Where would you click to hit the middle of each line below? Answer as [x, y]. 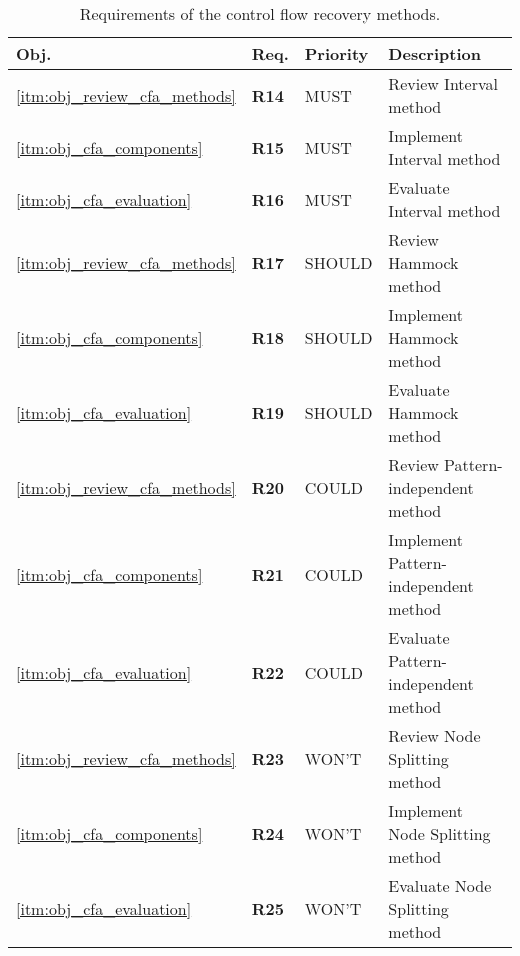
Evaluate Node [440, 885]
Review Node [434, 735]
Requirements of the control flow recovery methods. [260, 13]
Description [434, 53]
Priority [336, 53]
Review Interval [443, 83]
